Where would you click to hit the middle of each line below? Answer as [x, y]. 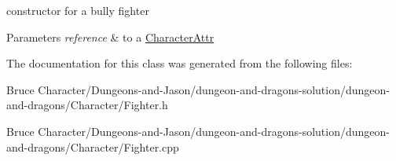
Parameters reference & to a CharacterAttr [110, 37]
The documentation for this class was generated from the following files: [180, 63]
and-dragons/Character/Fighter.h [87, 105]
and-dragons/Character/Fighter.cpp [93, 146]
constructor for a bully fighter [78, 10]
